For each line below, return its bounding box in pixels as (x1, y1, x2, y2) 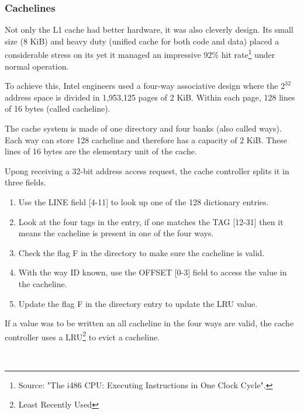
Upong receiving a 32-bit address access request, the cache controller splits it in (5, 164, 289, 177)
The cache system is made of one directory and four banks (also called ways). (5, 122, 282, 134)
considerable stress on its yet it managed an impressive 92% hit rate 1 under (5, 47, 275, 61)
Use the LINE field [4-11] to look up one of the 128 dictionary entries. (18, 196, 269, 208)
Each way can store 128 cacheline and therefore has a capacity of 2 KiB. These (5, 133, 287, 146)
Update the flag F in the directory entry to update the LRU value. (18, 297, 258, 309)
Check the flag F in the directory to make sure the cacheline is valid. (18, 246, 265, 258)
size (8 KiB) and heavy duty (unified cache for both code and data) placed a (5, 34, 279, 47)
